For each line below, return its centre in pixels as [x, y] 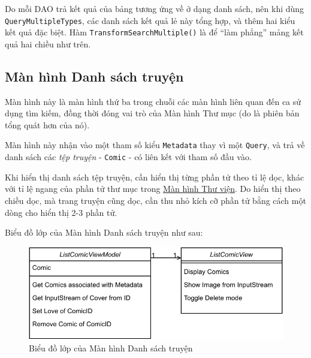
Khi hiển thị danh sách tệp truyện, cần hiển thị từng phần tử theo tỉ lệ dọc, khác [155, 177]
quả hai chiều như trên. [48, 43]
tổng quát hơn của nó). [47, 124]
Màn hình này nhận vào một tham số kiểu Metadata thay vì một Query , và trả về [155, 145]
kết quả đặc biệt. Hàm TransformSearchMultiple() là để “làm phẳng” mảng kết [154, 32]
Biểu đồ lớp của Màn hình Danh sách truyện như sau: [104, 232]
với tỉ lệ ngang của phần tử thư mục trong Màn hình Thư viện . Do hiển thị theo [153, 189]
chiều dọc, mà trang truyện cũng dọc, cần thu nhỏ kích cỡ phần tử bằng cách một [155, 200]
